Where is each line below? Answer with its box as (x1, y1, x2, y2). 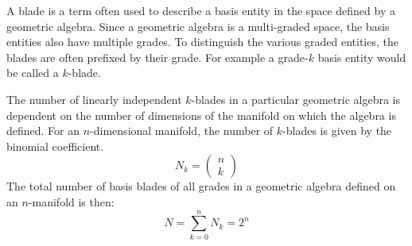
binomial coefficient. (6, 137, 104, 154)
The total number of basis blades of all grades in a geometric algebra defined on (6, 178, 396, 194)
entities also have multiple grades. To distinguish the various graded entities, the (6, 33, 398, 50)
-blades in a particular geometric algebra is (191, 90, 400, 107)
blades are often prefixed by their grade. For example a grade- (6, 48, 309, 65)
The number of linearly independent (6, 90, 182, 107)
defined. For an (6, 122, 80, 139)
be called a (6, 64, 59, 81)
